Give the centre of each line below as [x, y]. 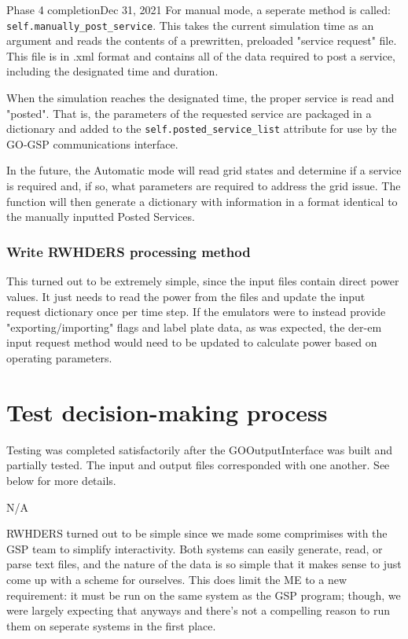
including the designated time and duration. [112, 71]
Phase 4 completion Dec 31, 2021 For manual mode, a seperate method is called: [198, 9]
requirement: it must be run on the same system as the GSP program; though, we [204, 595]
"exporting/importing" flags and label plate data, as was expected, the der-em [194, 327]
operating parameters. [59, 358]
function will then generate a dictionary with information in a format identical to [202, 201]
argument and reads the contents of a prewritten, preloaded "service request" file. [202, 40]
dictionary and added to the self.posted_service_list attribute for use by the [202, 129]
